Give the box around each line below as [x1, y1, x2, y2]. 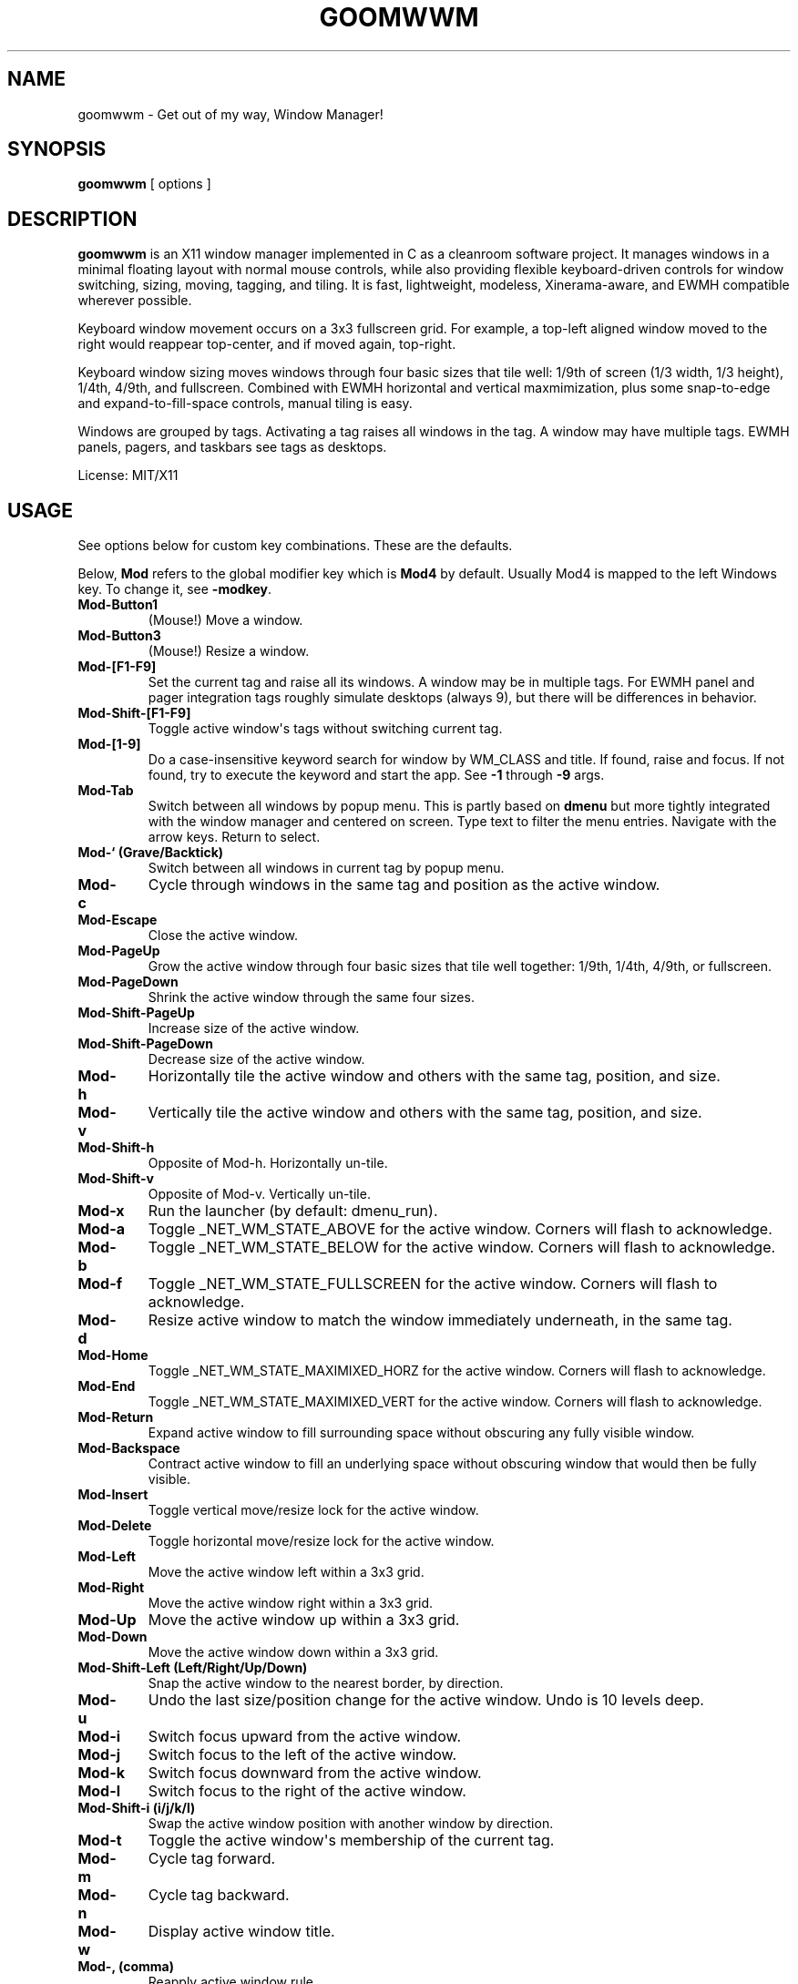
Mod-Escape [77, 912, 158, 928]
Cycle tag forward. [148, 1849, 276, 1868]
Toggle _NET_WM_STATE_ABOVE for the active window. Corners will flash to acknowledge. [148, 1220, 772, 1239]
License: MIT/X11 [77, 467, 179, 484]
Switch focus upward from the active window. [148, 1727, 461, 1746]
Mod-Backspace [77, 1440, 180, 1457]
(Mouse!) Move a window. [148, 612, 303, 629]
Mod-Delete [77, 1518, 152, 1534]
